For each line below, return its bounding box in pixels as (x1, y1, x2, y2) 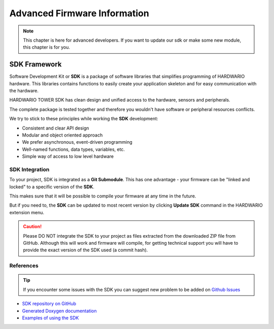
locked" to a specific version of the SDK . (9, 183, 95, 190)
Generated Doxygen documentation (22, 308, 97, 314)
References (9, 262, 39, 269)
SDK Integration (9, 166, 50, 173)
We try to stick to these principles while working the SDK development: (9, 116, 158, 122)
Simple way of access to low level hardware (22, 153, 114, 159)
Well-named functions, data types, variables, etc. (22, 146, 125, 152)
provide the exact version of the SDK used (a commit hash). (23, 247, 148, 253)
